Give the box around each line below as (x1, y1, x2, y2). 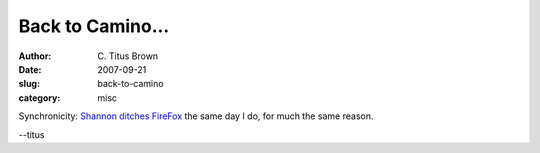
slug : (18, 78, 40, 90)
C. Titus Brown (97, 50, 159, 62)
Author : (18, 50, 52, 62)
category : (18, 91, 61, 104)
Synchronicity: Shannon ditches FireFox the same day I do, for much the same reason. (18, 110, 374, 122)
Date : (18, 63, 42, 75)
